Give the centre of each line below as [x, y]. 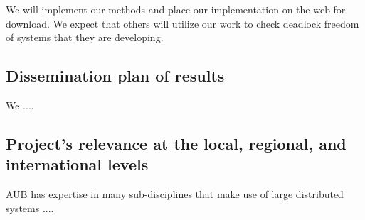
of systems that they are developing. [85, 37]
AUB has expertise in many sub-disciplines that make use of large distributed [175, 194]
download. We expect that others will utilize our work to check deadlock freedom [182, 23]
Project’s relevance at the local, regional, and [176, 143]
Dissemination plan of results [115, 76]
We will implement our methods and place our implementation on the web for [176, 9]
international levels [77, 164]
